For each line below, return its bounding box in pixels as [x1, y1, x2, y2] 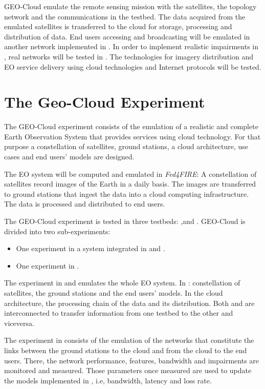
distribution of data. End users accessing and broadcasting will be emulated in [4, 31, 250, 42]
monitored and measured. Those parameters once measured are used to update [4, 365, 252, 376]
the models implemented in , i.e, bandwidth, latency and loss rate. [4, 375, 212, 385]
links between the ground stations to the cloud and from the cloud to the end [4, 344, 247, 355]
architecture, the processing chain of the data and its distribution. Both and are [4, 297, 255, 308]
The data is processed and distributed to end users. [4, 198, 165, 209]
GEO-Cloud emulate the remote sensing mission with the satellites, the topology [4, 1, 257, 11]
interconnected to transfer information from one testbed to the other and [4, 308, 233, 318]
